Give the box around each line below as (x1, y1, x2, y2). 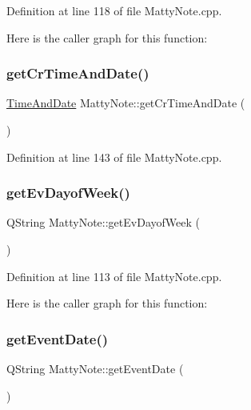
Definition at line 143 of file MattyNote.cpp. (6, 148, 222, 165)
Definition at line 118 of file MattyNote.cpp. (6, 2, 222, 18)
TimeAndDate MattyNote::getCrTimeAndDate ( (6, 94, 245, 111)
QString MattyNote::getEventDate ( (6, 360, 184, 376)
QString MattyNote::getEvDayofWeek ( (6, 214, 200, 231)
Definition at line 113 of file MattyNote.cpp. (6, 267, 222, 284)
